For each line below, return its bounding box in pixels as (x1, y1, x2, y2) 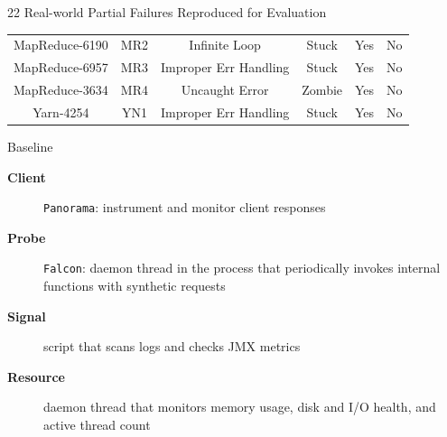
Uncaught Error (181, 80, 269, 99)
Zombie (302, 80, 343, 99)
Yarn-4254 (33, 102, 89, 121)
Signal (7, 306, 46, 325)
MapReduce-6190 (14, 35, 108, 54)
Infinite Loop (189, 35, 261, 54)
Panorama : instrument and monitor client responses (43, 198, 326, 217)
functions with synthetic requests (43, 276, 226, 295)
